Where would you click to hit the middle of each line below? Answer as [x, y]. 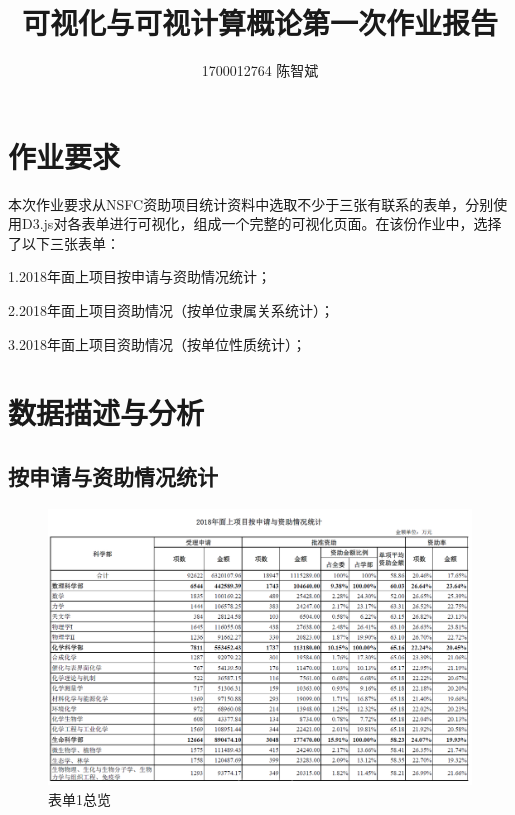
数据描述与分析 [106, 412]
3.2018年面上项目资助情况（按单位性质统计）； [157, 343]
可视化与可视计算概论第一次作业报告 [259, 22]
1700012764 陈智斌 [260, 70]
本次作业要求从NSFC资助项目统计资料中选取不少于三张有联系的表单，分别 [251, 203]
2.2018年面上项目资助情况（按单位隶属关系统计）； [171, 310]
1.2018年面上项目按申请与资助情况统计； [139, 276]
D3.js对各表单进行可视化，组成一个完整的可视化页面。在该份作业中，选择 [261, 223]
